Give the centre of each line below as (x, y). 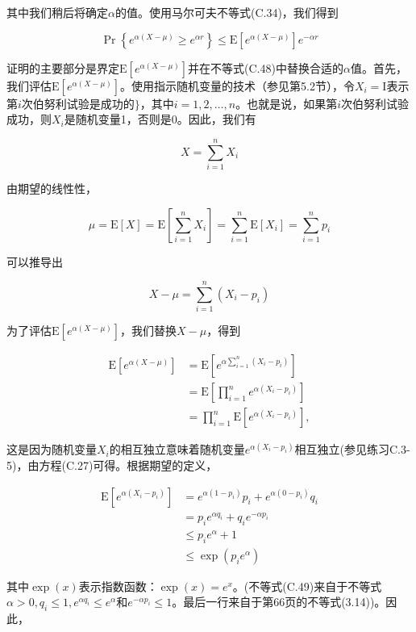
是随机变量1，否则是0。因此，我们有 (160, 119)
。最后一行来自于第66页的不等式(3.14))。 (279, 602)
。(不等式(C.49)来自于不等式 (307, 586)
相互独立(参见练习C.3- (352, 449)
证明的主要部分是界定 (63, 67)
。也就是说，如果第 (287, 103)
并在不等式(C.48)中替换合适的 (266, 67)
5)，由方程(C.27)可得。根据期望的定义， (112, 465)
